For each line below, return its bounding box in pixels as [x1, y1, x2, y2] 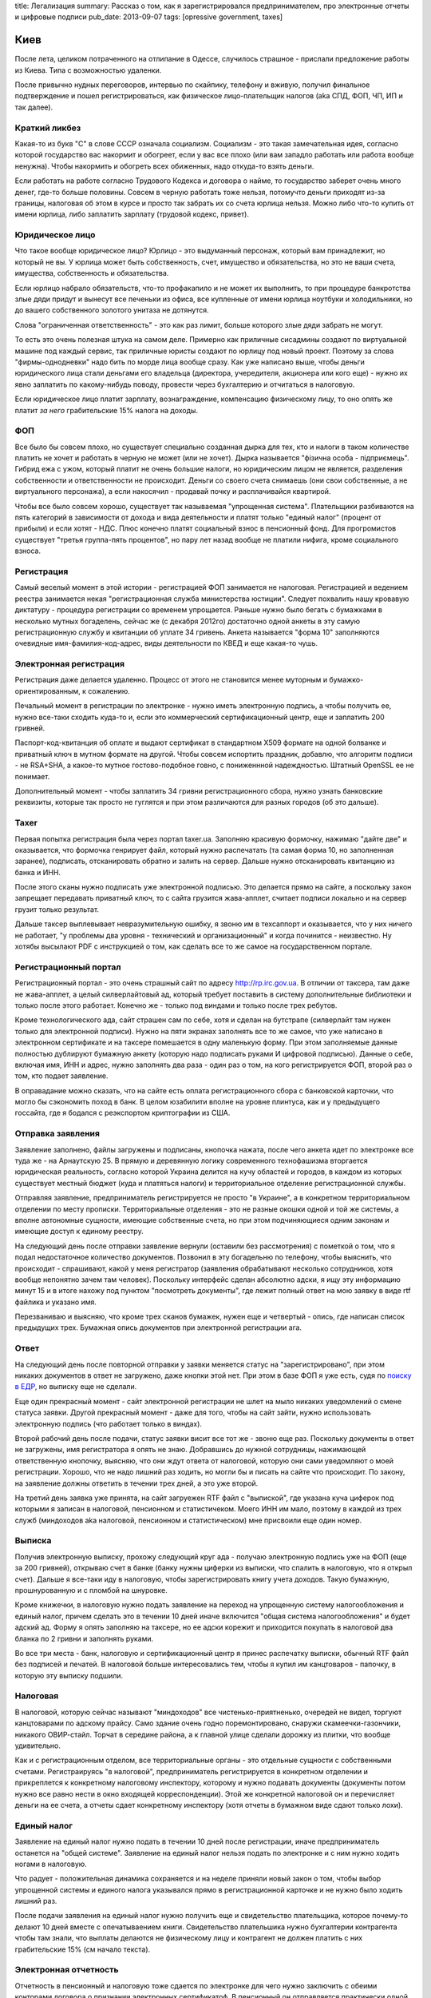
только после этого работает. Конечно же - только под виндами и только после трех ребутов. [14, 1000, 338, 1010]
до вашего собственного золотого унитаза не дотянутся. [14, 305, 209, 315]
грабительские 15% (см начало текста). [14, 1944, 151, 1954]
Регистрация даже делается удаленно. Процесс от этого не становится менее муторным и [14, 675, 327, 685]
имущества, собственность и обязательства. [14, 269, 169, 278]
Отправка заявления [14, 1128, 100, 1139]
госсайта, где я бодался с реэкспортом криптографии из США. [14, 1108, 231, 1118]
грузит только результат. [14, 904, 100, 914]
